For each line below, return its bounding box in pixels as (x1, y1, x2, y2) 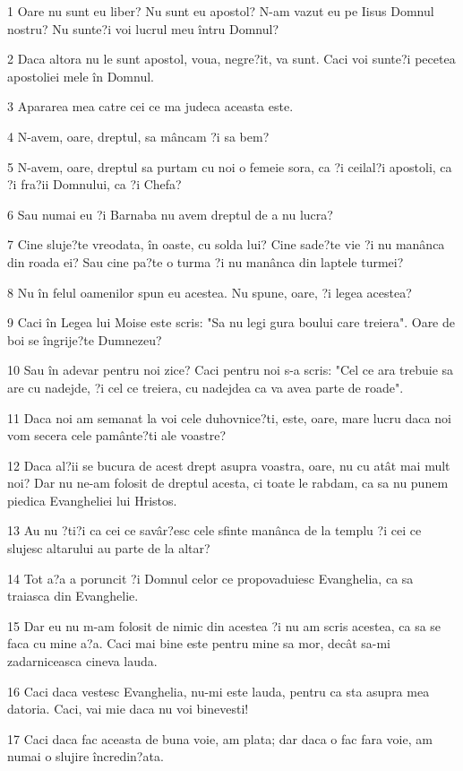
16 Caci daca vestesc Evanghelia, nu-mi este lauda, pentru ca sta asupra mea (7, 681, 430, 700)
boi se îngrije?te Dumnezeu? (7, 330, 162, 349)
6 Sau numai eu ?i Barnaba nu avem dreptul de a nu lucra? (7, 204, 333, 223)
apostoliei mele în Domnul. (7, 66, 154, 85)
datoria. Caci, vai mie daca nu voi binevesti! (7, 699, 249, 718)
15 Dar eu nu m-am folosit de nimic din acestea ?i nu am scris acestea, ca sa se (7, 616, 442, 635)
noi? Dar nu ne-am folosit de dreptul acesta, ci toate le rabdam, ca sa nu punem (7, 473, 449, 492)
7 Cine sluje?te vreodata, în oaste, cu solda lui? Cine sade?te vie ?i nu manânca (7, 235, 445, 254)
